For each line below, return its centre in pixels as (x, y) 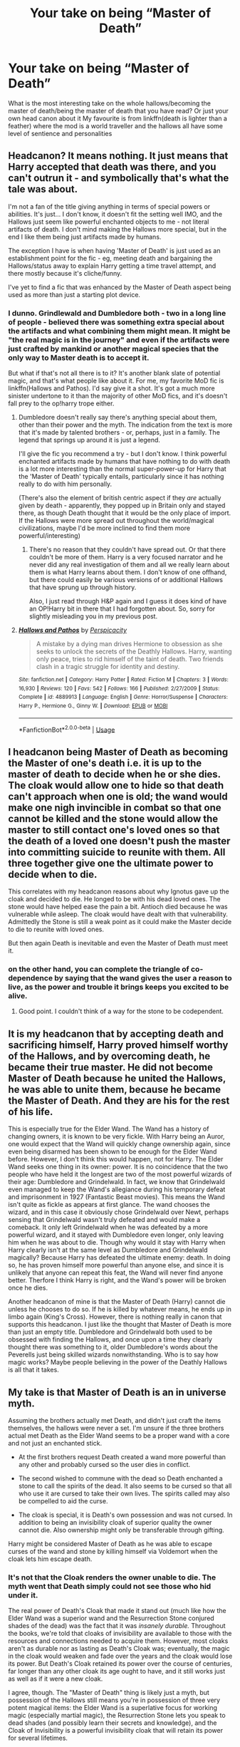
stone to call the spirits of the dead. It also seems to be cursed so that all (125, 1486)
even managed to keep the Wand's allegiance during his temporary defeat (117, 1189)
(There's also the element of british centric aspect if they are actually (120, 498)
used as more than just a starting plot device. (74, 294)
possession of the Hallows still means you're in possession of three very (114, 1700)
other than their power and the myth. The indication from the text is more (125, 425)
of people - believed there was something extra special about (116, 322)
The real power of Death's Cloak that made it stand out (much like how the (117, 1611)
